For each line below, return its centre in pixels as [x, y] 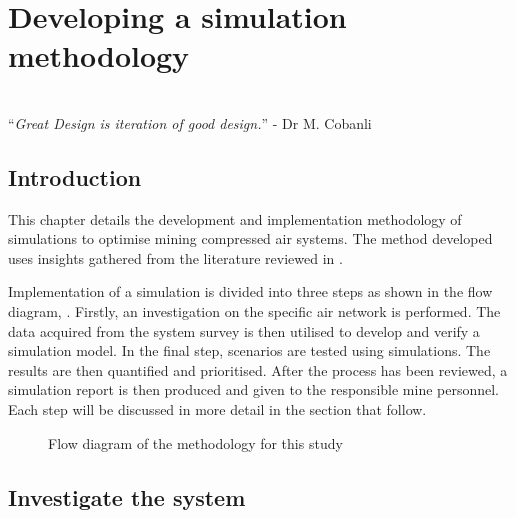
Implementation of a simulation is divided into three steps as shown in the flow [250, 291]
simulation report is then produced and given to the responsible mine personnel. [254, 389]
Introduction [75, 176]
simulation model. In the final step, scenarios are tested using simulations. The [249, 350]
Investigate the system [127, 496]
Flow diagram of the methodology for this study [195, 442]
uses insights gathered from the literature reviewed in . [175, 257]
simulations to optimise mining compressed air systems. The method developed [250, 238]
